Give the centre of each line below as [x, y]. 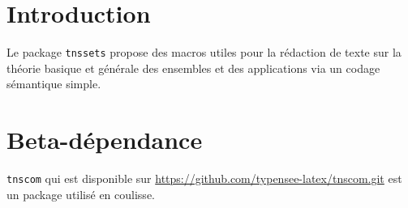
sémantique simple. [54, 84]
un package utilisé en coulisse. [81, 194]
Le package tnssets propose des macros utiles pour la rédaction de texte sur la [204, 52]
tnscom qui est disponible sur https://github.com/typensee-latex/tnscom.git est [204, 178]
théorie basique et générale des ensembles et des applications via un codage [193, 68]
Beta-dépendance [105, 140]
